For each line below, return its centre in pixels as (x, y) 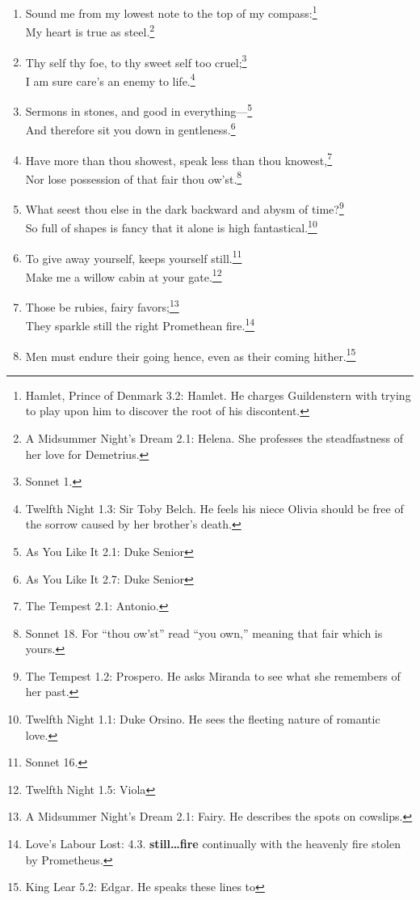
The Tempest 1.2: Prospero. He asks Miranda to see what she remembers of (213, 675)
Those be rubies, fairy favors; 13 (102, 306)
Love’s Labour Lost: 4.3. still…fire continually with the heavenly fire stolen (213, 844)
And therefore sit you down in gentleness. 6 (130, 128)
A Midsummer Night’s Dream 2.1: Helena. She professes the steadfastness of (214, 437)
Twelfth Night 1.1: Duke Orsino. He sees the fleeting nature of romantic (203, 719)
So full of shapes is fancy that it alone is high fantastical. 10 (171, 226)
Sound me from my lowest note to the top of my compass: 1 (171, 12)
